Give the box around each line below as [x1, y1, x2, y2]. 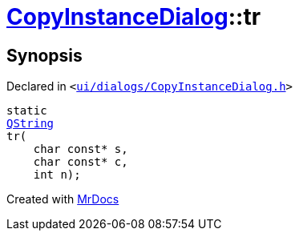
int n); [33, 168, 81, 182]
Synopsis [6, 45, 83, 66]
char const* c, [33, 155, 128, 169]
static [6, 104, 47, 118]
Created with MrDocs [6, 192, 119, 207]
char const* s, [33, 143, 128, 156]
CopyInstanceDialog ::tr [6, 3, 261, 30]
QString [6, 117, 55, 131]
